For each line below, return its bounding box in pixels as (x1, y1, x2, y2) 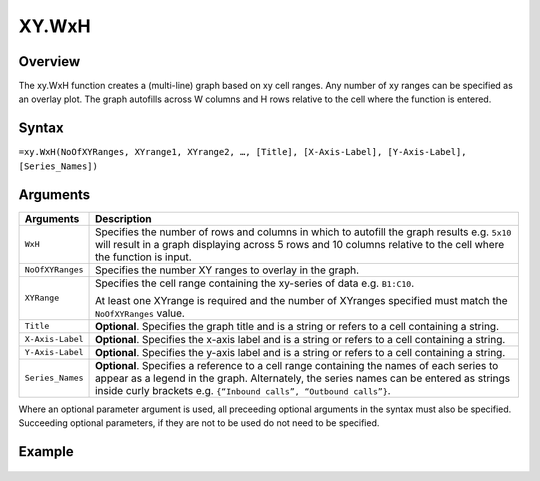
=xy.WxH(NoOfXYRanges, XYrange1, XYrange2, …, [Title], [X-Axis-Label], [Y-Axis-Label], (18, 146, 467, 158)
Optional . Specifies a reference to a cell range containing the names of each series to (95, 358, 499, 372)
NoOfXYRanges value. (95, 306, 185, 320)
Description (95, 211, 152, 225)
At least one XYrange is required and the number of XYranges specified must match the (95, 293, 509, 307)
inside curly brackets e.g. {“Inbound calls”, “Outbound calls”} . (95, 383, 391, 397)
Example (18, 443, 74, 460)
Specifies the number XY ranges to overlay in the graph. (95, 263, 360, 277)
